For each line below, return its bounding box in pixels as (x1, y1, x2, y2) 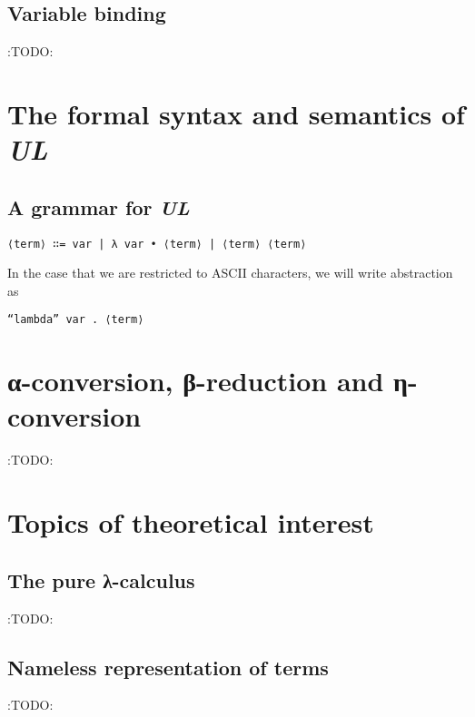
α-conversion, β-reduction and (7, 362, 384, 399)
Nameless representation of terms (7, 653, 329, 681)
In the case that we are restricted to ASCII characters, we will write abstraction (7, 263, 453, 282)
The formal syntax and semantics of (7, 94, 465, 132)
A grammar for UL (7, 192, 190, 221)
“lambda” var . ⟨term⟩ (7, 313, 144, 327)
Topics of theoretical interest (7, 504, 374, 541)
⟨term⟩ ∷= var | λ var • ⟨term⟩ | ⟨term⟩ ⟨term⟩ (7, 237, 307, 250)
